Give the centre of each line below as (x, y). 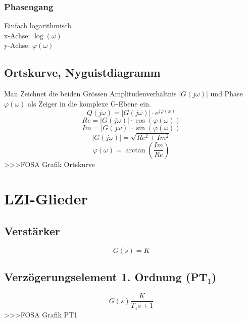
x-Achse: (17, 35)
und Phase (227, 94)
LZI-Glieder (46, 199)
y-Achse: (17, 45)
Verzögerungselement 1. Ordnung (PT (106, 277)
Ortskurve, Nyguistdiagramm (82, 72)
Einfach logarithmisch (38, 25)
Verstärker (32, 231)
